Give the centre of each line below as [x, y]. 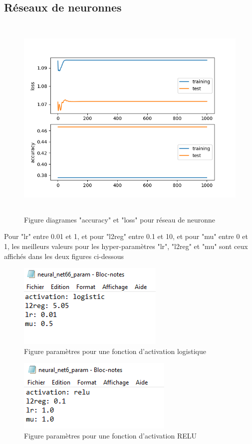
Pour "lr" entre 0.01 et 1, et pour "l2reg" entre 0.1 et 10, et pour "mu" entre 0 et [126, 236]
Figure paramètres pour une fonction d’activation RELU [110, 435]
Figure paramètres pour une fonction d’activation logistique [115, 351]
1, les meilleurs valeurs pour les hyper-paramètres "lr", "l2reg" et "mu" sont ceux [126, 246]
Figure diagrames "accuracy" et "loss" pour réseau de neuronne [120, 219]
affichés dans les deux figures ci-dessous [64, 256]
